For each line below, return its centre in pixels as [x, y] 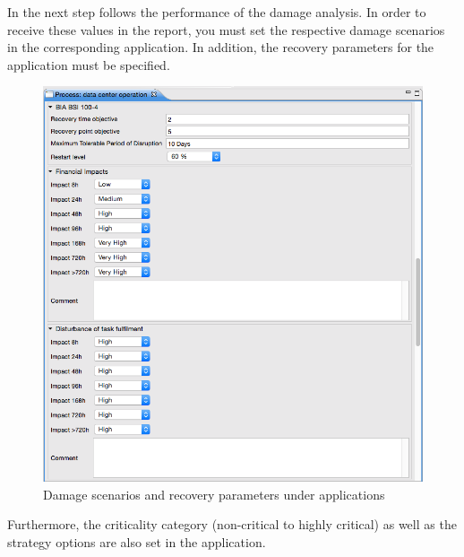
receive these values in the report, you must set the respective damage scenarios [226, 29]
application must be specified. [89, 64]
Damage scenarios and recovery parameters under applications [214, 494]
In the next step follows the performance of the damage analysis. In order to [217, 12]
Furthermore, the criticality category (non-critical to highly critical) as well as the [232, 524]
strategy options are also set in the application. [137, 541]
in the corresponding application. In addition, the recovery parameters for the [221, 47]
